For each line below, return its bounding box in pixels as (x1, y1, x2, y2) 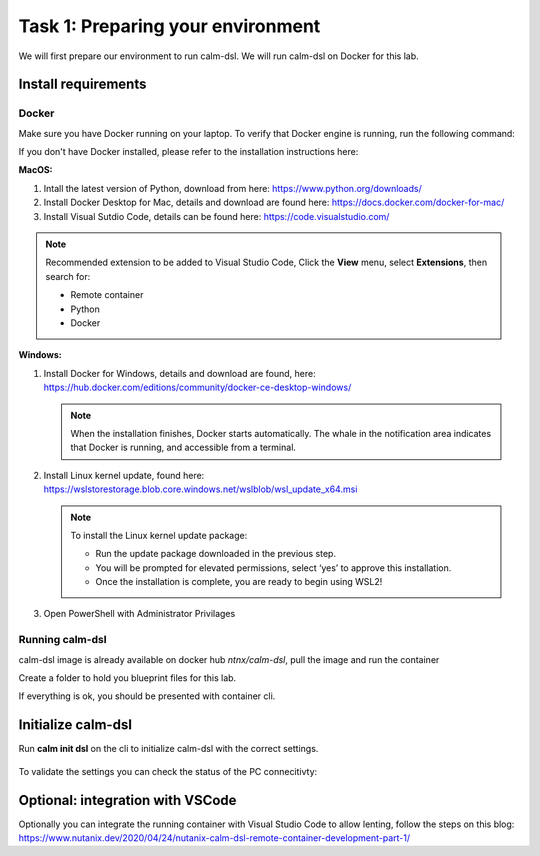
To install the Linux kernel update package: (70, 529, 248, 541)
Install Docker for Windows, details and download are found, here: (43, 367, 316, 379)
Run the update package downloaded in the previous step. (95, 548, 337, 560)
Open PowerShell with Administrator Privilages (43, 608, 236, 620)
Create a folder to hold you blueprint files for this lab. (18, 672, 237, 684)
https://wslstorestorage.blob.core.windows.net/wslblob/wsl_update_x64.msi (43, 483, 358, 495)
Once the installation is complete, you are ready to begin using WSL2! (95, 576, 383, 588)
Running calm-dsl (18, 633, 107, 647)
